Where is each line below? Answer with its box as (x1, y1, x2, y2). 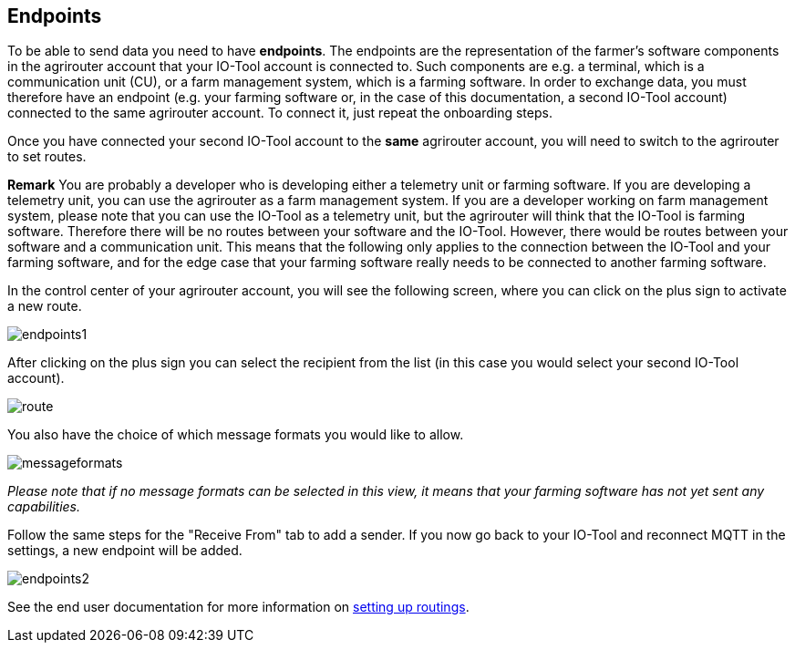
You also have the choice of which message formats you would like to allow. (7, 427, 464, 443)
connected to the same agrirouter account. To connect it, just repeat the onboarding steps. (7, 105, 552, 121)
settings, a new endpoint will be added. (7, 542, 243, 559)
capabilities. (7, 499, 80, 515)
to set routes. (7, 149, 87, 165)
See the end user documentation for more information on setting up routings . (7, 599, 470, 615)
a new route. (7, 298, 82, 315)
